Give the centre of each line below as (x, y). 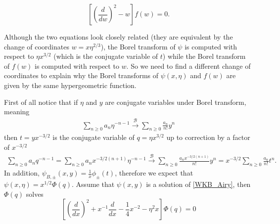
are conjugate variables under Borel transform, (176, 102)
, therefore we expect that (154, 173)
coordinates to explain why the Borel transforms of (81, 75)
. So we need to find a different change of (188, 66)
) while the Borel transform (204, 56)
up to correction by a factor (208, 137)
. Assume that (93, 184)
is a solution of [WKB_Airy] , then (198, 184)
